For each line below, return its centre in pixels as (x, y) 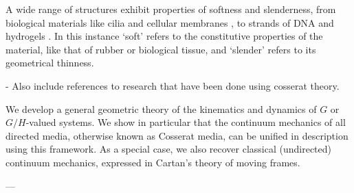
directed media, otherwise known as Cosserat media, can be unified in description (177, 135)
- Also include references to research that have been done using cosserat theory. (173, 85)
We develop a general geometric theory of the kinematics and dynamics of (161, 108)
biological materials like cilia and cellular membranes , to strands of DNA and (170, 22)
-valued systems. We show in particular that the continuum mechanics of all (186, 122)
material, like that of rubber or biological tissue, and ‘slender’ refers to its (161, 49)
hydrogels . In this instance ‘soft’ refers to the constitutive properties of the (164, 36)
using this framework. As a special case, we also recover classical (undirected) (169, 149)
